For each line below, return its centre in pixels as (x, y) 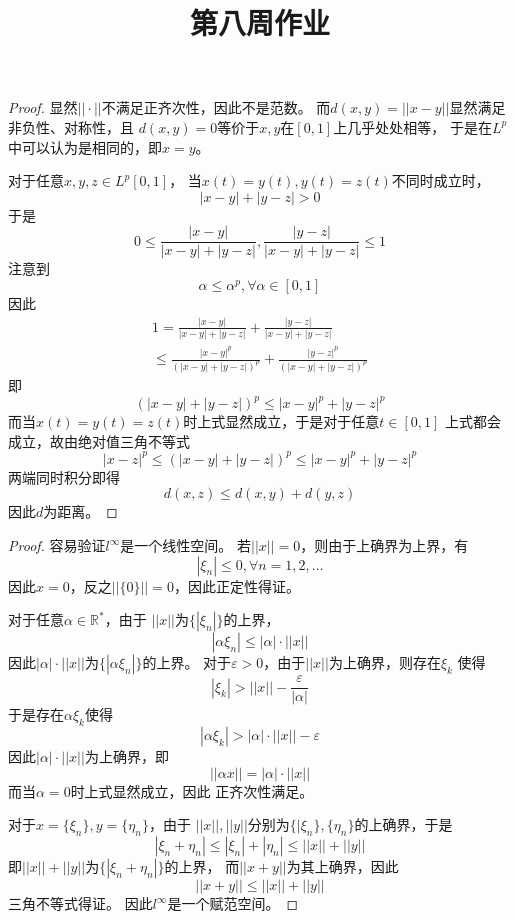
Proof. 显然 (43, 107)
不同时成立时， (440, 180)
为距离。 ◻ (80, 511)
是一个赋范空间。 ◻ (233, 903)
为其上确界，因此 (342, 866)
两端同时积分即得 (64, 476)
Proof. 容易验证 (57, 545)
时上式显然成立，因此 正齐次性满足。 (192, 790)
